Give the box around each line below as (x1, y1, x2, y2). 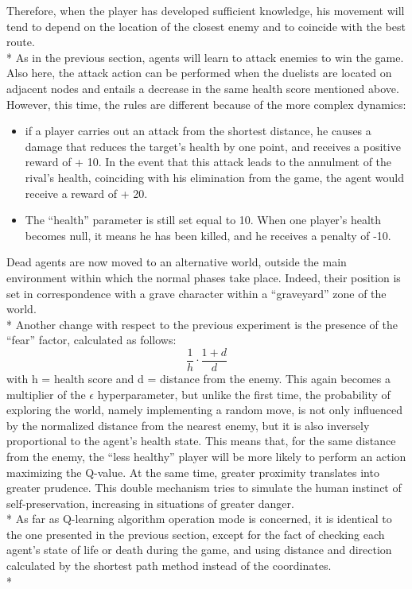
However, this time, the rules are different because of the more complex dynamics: (6, 95, 406, 112)
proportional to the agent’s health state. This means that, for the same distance (6, 432, 396, 449)
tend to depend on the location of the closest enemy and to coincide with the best (6, 17, 406, 34)
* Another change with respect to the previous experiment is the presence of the (6, 316, 398, 332)
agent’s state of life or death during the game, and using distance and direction (6, 541, 392, 558)
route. (6, 33, 35, 50)
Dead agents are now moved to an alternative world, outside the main (6, 254, 347, 270)
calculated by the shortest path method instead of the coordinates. (6, 557, 332, 574)
